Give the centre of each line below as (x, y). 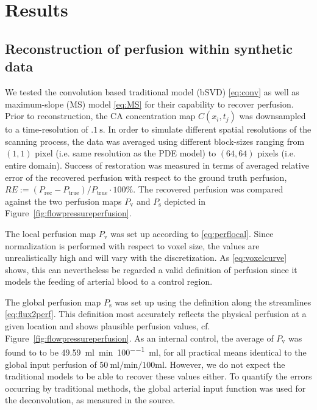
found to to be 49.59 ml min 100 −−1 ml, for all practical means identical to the (156, 351)
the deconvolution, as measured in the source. (90, 400)
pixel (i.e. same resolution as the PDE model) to (126, 153)
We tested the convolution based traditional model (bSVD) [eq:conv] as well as (152, 91)
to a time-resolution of (47, 129)
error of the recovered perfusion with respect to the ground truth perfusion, (146, 177)
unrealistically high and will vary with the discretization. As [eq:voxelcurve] (146, 258)
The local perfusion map (51, 233)
